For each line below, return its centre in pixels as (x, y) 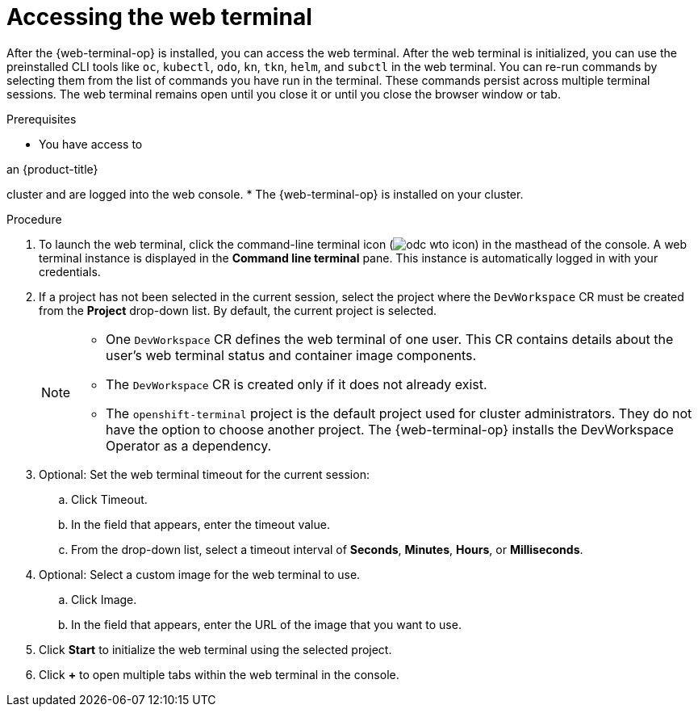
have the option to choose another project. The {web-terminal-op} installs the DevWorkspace (390, 429)
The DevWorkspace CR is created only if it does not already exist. (297, 384)
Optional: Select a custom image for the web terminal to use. (200, 574)
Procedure (34, 219)
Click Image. (104, 599)
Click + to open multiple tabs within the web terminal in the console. (219, 674)
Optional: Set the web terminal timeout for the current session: (204, 474)
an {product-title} (52, 169)
